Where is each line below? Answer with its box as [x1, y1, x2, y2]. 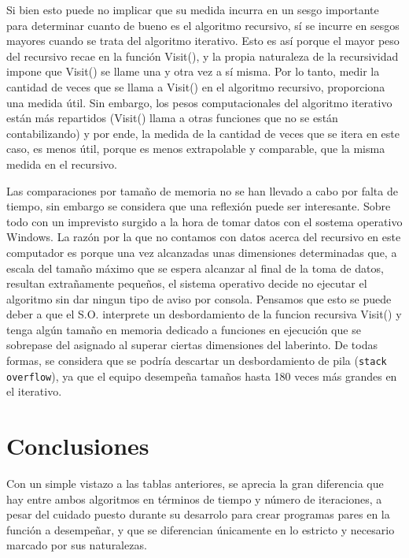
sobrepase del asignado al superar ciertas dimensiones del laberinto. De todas [6, 337, 378, 353]
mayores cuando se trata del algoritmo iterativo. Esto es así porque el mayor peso [6, 32, 400, 49]
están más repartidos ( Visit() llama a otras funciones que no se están [6, 110, 338, 126]
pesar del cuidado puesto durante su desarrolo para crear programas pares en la [6, 506, 390, 523]
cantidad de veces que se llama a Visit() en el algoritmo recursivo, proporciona [6, 78, 385, 95]
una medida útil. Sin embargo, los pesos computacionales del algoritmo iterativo [6, 94, 392, 110]
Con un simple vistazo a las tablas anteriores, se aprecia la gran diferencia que [6, 475, 384, 492]
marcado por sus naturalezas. [6, 537, 147, 553]
